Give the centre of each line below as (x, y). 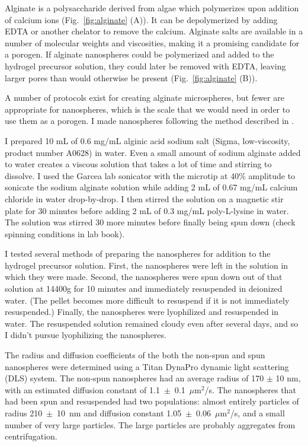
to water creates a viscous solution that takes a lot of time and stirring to (138, 164)
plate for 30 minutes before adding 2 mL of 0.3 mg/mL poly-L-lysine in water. (147, 210)
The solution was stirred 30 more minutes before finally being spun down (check (150, 222)
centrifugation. (31, 436)
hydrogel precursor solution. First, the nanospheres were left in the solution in (147, 265)
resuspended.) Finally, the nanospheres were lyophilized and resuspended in (142, 312)
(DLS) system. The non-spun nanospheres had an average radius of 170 (134, 378)
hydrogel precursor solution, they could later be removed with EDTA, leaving (145, 66)
